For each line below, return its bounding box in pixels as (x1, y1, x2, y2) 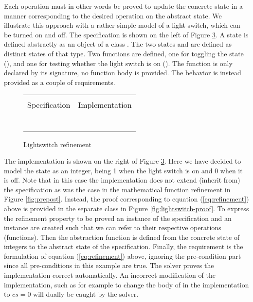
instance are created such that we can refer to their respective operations (4, 222, 221, 233)
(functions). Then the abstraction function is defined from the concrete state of (4, 232, 240, 242)
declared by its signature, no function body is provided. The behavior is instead (4, 67, 241, 78)
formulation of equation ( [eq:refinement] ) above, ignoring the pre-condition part (4, 251, 241, 261)
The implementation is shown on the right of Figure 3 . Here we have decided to (4, 155, 241, 166)
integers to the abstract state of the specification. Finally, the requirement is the (4, 241, 243, 252)
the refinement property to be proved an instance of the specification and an (4, 213, 232, 223)
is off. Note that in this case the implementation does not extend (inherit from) (4, 175, 240, 185)
